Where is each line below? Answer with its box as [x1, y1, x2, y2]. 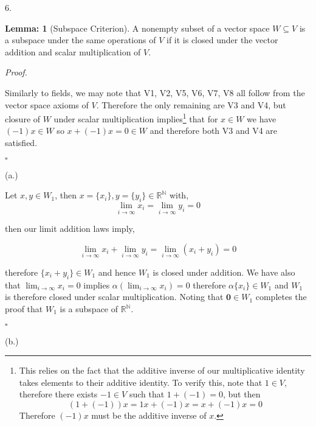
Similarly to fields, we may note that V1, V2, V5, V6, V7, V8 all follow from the [5, 86, 305, 99]
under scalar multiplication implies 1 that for [53, 111, 218, 125]
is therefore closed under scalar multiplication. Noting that [5, 290, 224, 303]
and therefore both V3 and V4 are [149, 124, 278, 137]
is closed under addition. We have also [153, 266, 295, 279]
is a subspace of [60, 302, 118, 315]
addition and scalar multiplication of [5, 45, 141, 58]
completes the [255, 290, 307, 303]
